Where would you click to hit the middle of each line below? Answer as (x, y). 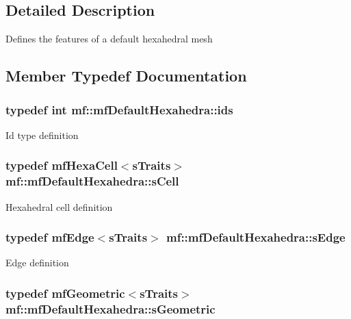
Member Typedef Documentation (126, 76)
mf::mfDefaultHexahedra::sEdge (256, 237)
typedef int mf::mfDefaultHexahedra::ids (119, 109)
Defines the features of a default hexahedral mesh (109, 39)
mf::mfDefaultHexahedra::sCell (92, 181)
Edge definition (37, 263)
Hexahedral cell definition (59, 206)
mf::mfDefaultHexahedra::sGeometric (110, 308)
